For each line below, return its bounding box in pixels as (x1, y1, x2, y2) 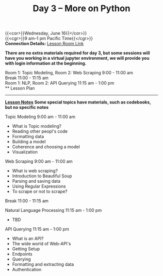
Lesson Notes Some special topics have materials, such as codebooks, (5, 99, 151, 105)
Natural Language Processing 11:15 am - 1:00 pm (5, 207, 102, 213)
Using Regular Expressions (12, 183, 66, 190)
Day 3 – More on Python (33, 3, 130, 14)
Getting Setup (12, 246, 40, 252)
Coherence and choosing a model (12, 144, 80, 150)
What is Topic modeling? (12, 123, 62, 129)
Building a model (12, 139, 46, 145)
